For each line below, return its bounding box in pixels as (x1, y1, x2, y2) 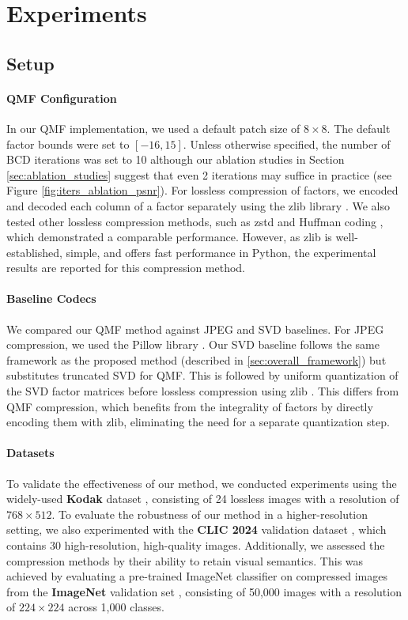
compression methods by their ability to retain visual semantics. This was (6, 552, 364, 569)
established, (6, 244, 62, 260)
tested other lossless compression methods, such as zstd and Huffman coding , (6, 213, 383, 229)
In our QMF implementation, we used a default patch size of (6, 119, 300, 136)
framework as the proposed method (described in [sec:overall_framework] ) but (6, 351, 387, 368)
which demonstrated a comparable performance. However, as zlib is (6, 229, 332, 245)
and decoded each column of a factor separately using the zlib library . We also (6, 197, 390, 214)
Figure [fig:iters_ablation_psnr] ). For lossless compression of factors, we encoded (6, 182, 399, 198)
